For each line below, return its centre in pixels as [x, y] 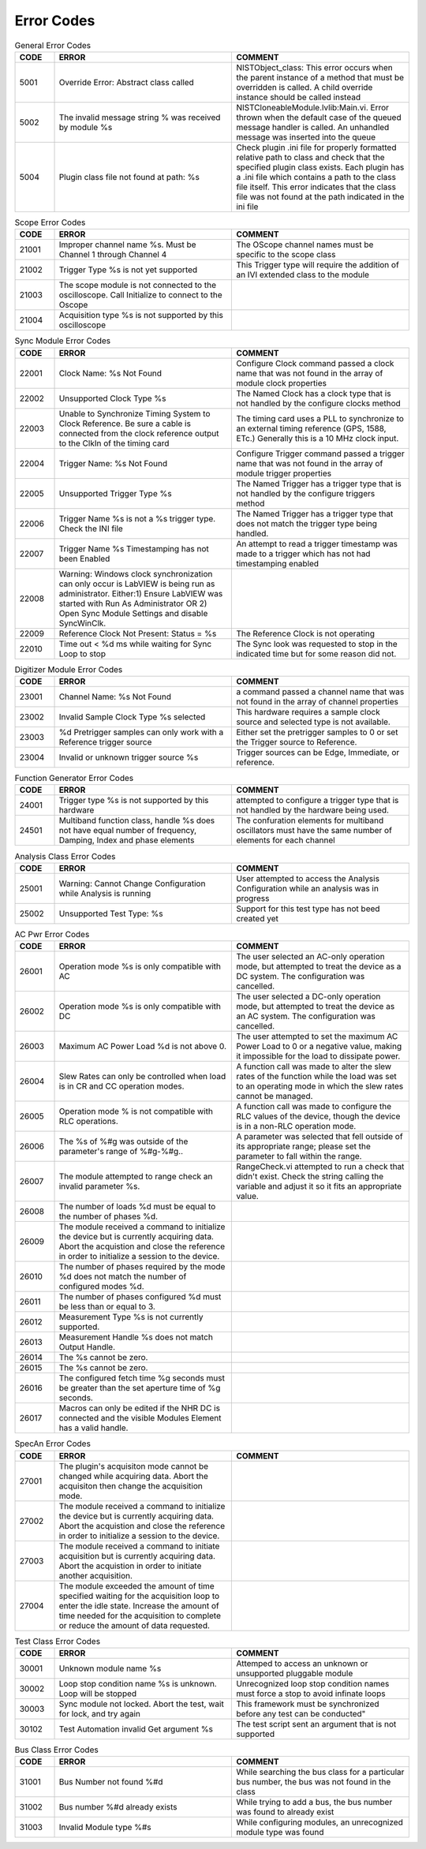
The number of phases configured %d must [140, 1297]
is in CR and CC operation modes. [121, 1086]
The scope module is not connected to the [138, 286]
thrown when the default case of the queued [319, 117]
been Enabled [84, 558]
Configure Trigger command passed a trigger [321, 454]
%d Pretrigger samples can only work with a [141, 732]
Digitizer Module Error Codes [69, 669]
